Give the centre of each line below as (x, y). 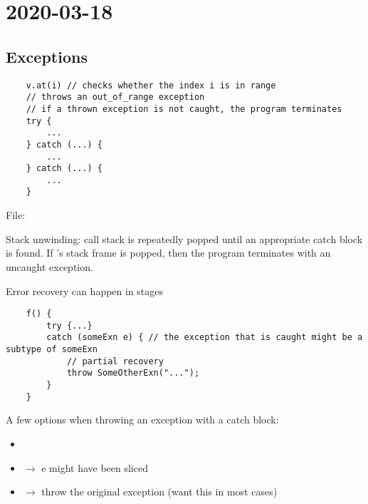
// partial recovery (115, 361)
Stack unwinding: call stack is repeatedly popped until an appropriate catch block (184, 238)
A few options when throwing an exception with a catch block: (142, 420)
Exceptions (47, 56)
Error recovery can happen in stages (85, 290)
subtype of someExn (52, 350)
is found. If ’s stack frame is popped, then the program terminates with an (168, 253)
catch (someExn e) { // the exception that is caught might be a (205, 338)
